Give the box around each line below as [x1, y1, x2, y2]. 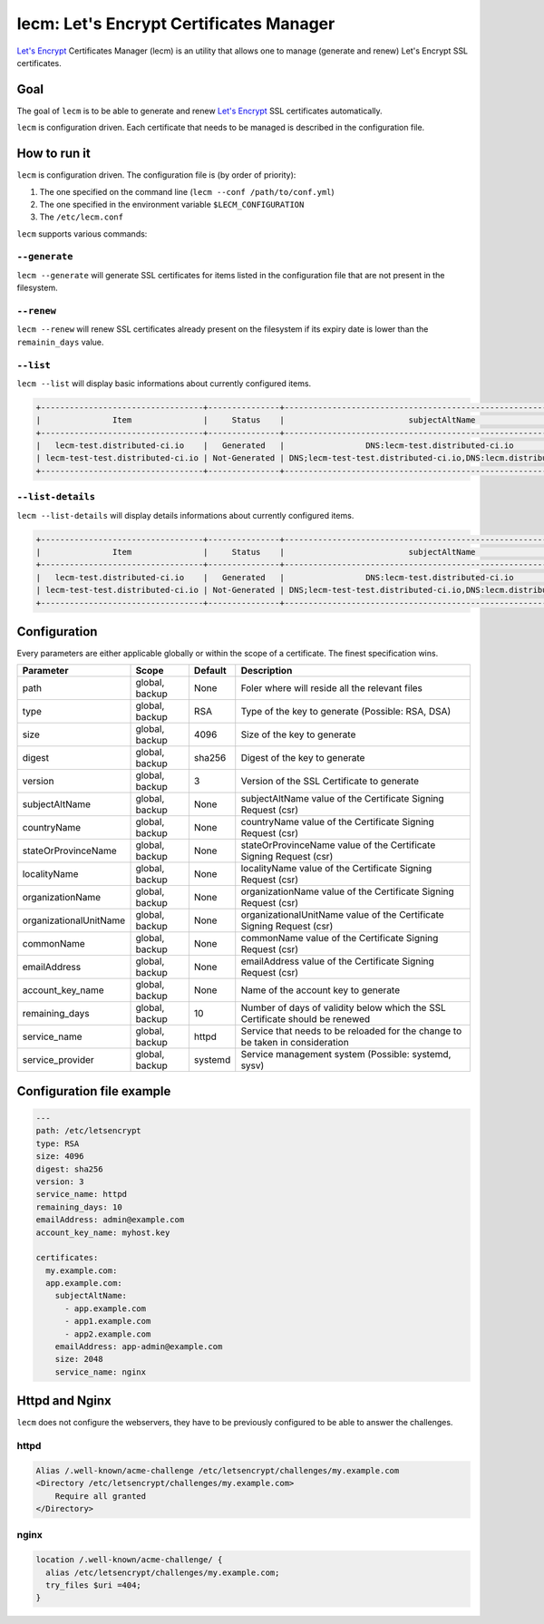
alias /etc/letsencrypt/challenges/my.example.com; [45, 1567, 280, 1578]
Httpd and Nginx [16, 1393, 112, 1409]
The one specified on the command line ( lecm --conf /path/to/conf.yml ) [39, 186, 335, 197]
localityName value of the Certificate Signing [240, 862, 432, 875]
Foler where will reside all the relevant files [240, 682, 423, 695]
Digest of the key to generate [240, 752, 365, 764]
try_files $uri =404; [45, 1580, 142, 1590]
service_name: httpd [35, 1189, 127, 1200]
